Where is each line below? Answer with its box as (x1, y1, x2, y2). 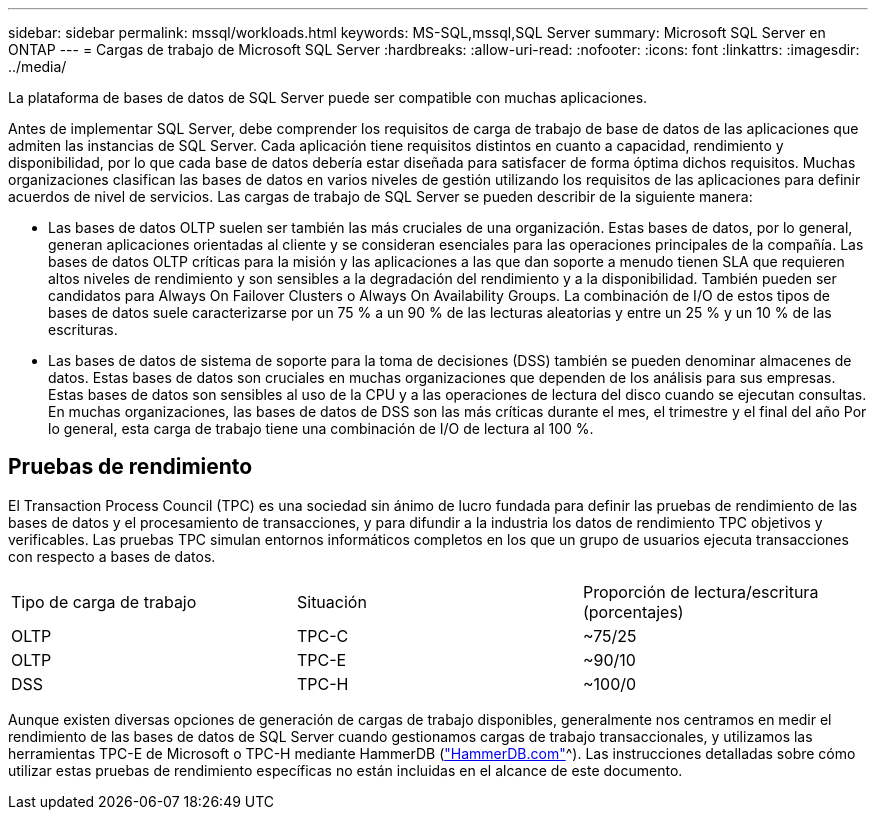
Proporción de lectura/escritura (582, 581, 819, 602)
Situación (296, 591, 367, 612)
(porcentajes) (582, 601, 684, 622)
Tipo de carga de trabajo (11, 591, 197, 612)
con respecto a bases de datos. (8, 547, 216, 565)
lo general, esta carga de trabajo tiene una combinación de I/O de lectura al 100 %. (48, 420, 594, 437)
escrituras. (48, 321, 118, 338)
